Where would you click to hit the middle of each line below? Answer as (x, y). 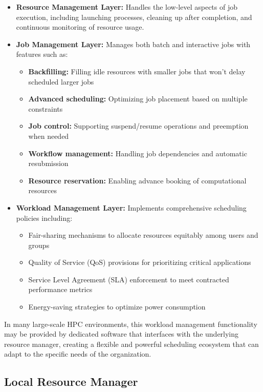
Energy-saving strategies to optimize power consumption (117, 307)
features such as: (42, 54)
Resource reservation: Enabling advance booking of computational (137, 180)
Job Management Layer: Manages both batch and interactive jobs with (133, 44)
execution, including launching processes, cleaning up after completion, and (134, 17)
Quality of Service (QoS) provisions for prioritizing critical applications (140, 262)
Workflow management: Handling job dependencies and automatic (138, 153)
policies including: (44, 218)
